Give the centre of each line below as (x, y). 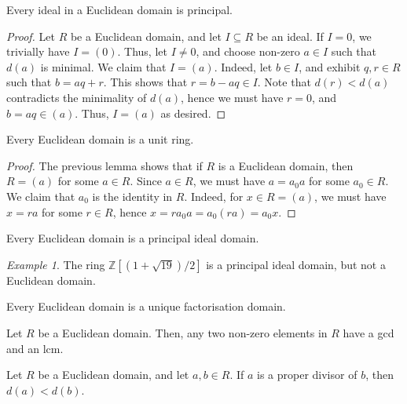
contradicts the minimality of (77, 97)
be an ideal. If (290, 36)
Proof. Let (31, 36)
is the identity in (132, 196)
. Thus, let (142, 51)
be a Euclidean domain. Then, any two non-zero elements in (183, 332)
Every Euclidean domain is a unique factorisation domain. (146, 306)
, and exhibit (330, 66)
